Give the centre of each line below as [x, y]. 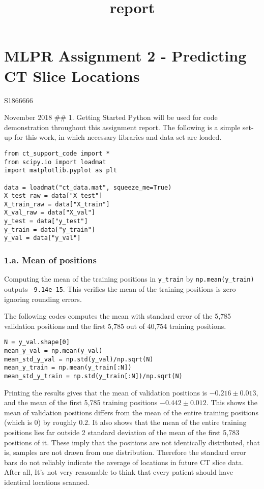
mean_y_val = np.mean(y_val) [53, 351]
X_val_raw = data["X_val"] [50, 213]
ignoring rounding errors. [43, 299]
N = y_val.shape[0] [37, 342]
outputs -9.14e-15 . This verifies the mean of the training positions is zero [120, 288]
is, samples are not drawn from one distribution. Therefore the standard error [125, 452]
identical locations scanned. [47, 482]
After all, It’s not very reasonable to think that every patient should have [119, 472]
